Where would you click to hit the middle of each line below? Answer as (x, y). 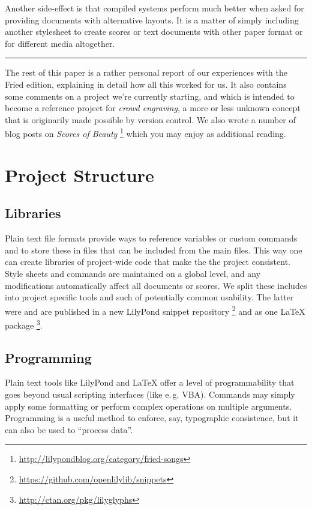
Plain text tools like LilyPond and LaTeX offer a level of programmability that (150, 382)
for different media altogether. (60, 43)
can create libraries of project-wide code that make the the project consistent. (148, 262)
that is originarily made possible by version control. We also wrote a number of (150, 119)
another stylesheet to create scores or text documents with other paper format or (154, 32)
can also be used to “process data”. (69, 429)
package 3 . (24, 324)
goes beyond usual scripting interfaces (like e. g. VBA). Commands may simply (150, 394)
